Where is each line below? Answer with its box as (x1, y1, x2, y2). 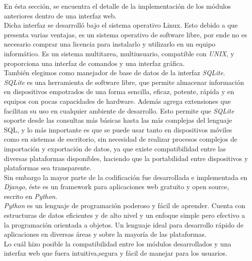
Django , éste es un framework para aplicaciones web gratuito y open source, (4, 181, 229, 192)
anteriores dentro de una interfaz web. (4, 10, 117, 20)
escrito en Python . (4, 191, 58, 201)
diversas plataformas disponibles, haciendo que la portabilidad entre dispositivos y (4, 153, 248, 163)
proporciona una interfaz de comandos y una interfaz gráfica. (4, 58, 185, 68)
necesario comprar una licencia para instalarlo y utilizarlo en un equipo (4, 39, 216, 49)
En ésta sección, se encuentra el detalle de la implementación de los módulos (4, 1, 231, 11)
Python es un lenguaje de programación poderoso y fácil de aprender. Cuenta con (4, 200, 246, 211)
